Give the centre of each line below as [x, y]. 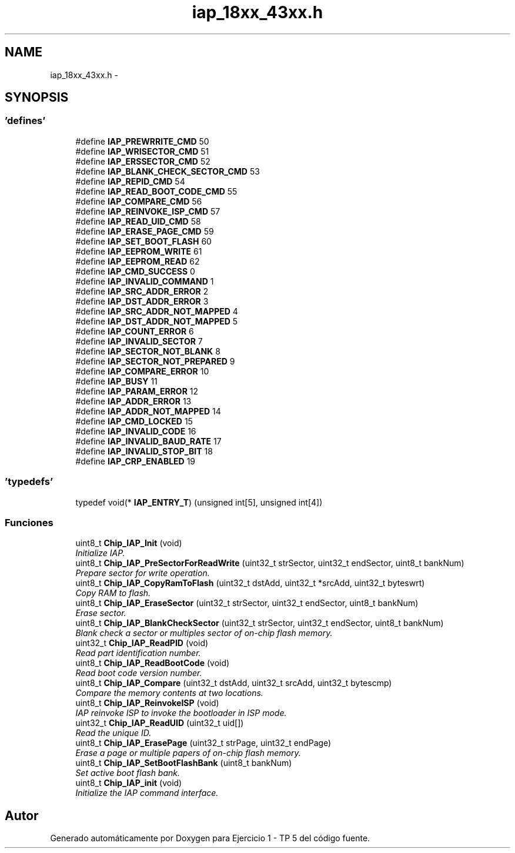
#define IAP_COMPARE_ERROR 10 [142, 371]
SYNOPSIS [37, 98]
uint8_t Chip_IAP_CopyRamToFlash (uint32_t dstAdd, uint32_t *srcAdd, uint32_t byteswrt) [250, 583]
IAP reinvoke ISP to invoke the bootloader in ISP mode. [181, 713]
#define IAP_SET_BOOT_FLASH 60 [143, 241]
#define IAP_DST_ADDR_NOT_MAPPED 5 [157, 321]
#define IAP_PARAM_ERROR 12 [137, 391]
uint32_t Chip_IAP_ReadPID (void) [142, 643]
